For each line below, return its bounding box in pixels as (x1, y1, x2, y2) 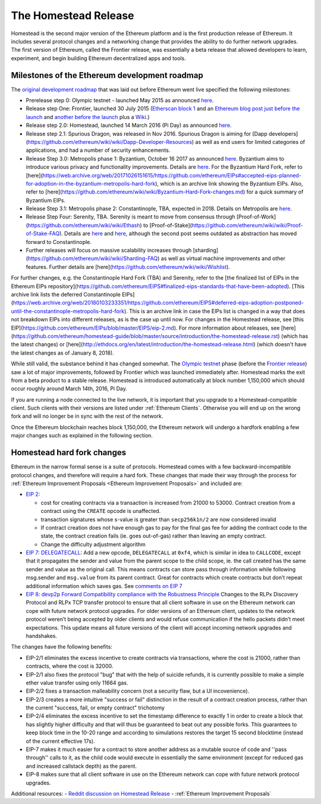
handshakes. (26, 632, 58, 639)
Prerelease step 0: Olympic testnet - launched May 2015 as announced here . (26, 97, 214, 104)
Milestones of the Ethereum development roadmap (11, 70, 203, 80)
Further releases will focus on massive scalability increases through (26, 247, 192, 254)
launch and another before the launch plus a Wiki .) (26, 113, 150, 120)
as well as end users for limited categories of (195, 138, 306, 145)
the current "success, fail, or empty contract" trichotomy (26, 704, 165, 711)
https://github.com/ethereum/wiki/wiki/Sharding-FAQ (27, 255, 158, 262)
